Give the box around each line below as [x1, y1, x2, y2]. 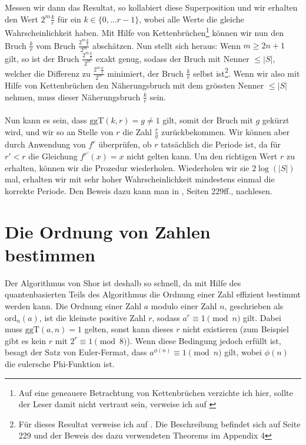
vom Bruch [36, 39, 76, 51]
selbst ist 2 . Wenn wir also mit [193, 65, 300, 79]
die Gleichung [28, 150, 78, 162]
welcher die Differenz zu [5, 67, 91, 79]
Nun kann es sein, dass [5, 114, 87, 126]
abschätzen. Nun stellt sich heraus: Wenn [92, 39, 241, 51]
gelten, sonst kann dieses [84, 323, 174, 335]
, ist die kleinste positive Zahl [39, 311, 146, 323]
